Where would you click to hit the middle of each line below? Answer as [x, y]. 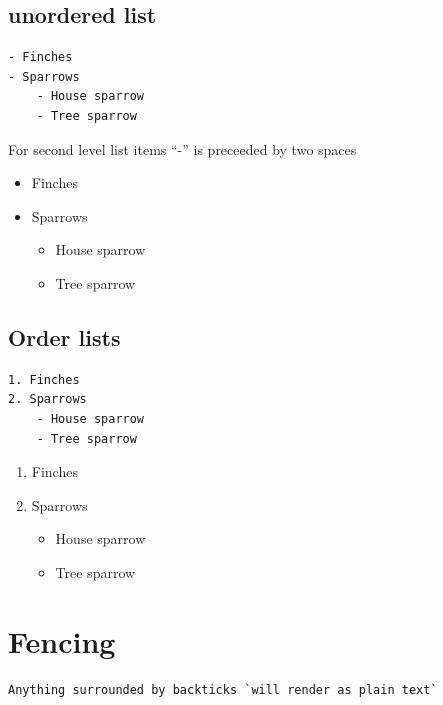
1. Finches [44, 379]
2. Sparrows [47, 399]
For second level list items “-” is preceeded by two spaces [182, 148]
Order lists [64, 336]
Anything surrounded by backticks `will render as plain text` [223, 689]
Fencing [62, 640]
